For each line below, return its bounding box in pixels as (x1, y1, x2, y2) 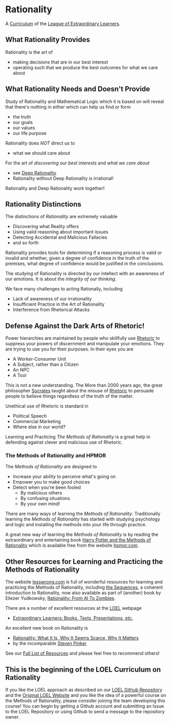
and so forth (12, 240, 39, 246)
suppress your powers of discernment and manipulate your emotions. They (5, 341, 164, 347)
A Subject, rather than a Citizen (12, 361, 79, 367)
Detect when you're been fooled (12, 484, 81, 490)
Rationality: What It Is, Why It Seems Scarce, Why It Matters (12, 635, 139, 641)
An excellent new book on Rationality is (5, 625, 88, 631)
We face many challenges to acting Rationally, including (5, 286, 123, 292)
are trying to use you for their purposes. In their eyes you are (5, 346, 134, 352)
